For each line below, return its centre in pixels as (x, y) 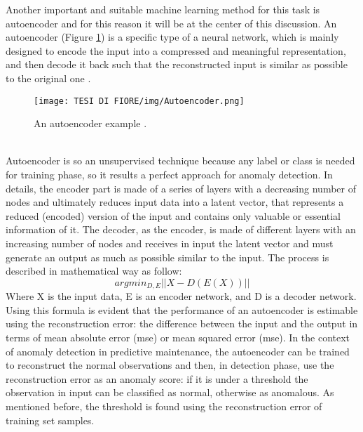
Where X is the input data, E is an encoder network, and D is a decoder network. (181, 296)
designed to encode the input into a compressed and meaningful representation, (176, 50)
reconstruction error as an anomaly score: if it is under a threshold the (157, 378)
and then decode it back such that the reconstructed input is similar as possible (177, 64)
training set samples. (50, 420)
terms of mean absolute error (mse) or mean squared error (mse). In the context (178, 337)
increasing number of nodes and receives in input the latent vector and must (170, 243)
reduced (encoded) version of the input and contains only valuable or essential (173, 215)
